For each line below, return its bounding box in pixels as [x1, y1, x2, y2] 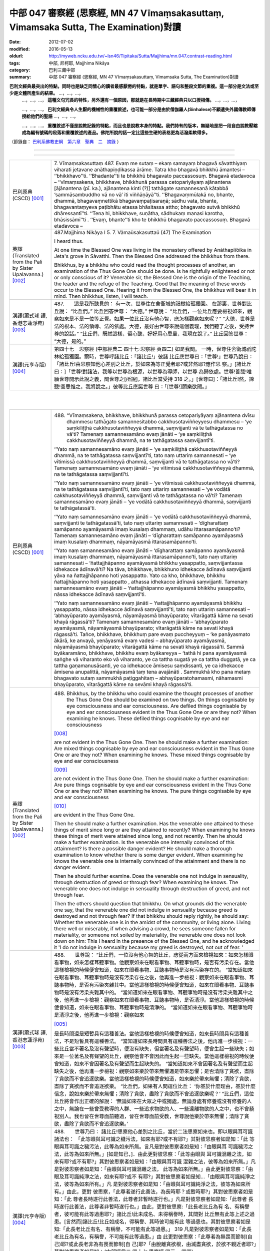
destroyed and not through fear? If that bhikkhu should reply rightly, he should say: [54, 912, 249, 919]
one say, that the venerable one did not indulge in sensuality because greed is [54, 906, 238, 913]
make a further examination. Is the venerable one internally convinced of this [54, 839, 235, 846]
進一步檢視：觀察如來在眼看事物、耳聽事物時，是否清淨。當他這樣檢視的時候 [74, 996, 254, 1003]
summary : [9, 74, 31, 80]
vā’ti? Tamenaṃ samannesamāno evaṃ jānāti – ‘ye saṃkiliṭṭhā [66, 430, 212, 437]
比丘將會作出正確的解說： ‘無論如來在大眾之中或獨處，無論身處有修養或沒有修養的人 [54, 1097, 252, 1104]
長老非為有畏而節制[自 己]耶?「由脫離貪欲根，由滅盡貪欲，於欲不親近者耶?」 [78, 1240, 256, 1247]
